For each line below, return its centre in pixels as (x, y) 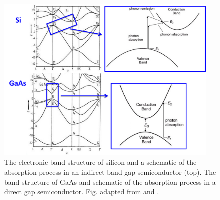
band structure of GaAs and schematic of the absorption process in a (110, 182)
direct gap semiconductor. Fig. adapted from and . (82, 192)
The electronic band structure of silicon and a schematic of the (100, 162)
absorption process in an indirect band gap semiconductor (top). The (110, 172)
